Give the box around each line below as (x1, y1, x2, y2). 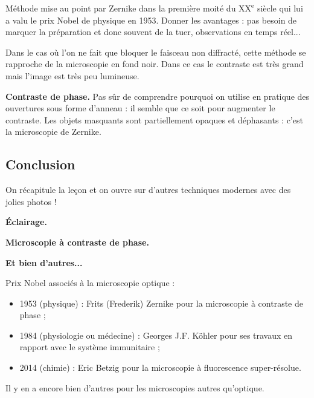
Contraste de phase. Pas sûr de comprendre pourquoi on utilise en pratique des (5, 90, 310, 102)
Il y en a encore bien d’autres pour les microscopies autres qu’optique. (5, 381, 264, 394)
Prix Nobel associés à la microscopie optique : (5, 276, 175, 289)
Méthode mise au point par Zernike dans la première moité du (5, 2, 236, 14)
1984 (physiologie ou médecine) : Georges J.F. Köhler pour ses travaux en (19, 328, 293, 341)
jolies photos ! (5, 195, 57, 207)
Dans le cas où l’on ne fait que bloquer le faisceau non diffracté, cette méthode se (5, 45, 306, 58)
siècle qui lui (257, 2, 303, 14)
